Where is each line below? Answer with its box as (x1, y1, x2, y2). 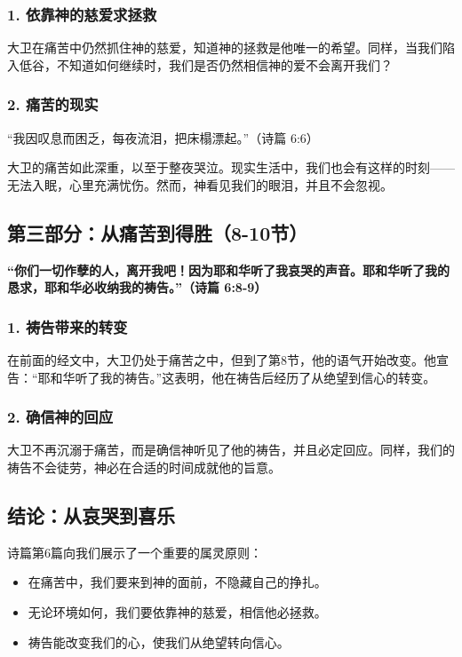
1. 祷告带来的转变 (7, 315, 128, 337)
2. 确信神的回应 (7, 406, 114, 428)
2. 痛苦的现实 (7, 93, 99, 115)
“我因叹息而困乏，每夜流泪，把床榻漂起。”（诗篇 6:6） (7, 128, 319, 146)
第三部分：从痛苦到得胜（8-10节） (7, 218, 308, 246)
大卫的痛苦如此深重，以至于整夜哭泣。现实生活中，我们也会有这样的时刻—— (7, 158, 455, 177)
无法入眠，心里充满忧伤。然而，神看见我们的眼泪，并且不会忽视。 (7, 175, 393, 194)
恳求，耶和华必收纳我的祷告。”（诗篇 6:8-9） (7, 278, 267, 297)
